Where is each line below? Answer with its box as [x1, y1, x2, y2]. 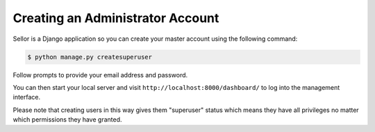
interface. [12, 93, 41, 102]
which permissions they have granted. [12, 115, 122, 124]
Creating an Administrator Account [12, 10, 219, 26]
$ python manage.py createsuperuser [27, 53, 153, 61]
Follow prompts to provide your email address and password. [12, 70, 188, 79]
